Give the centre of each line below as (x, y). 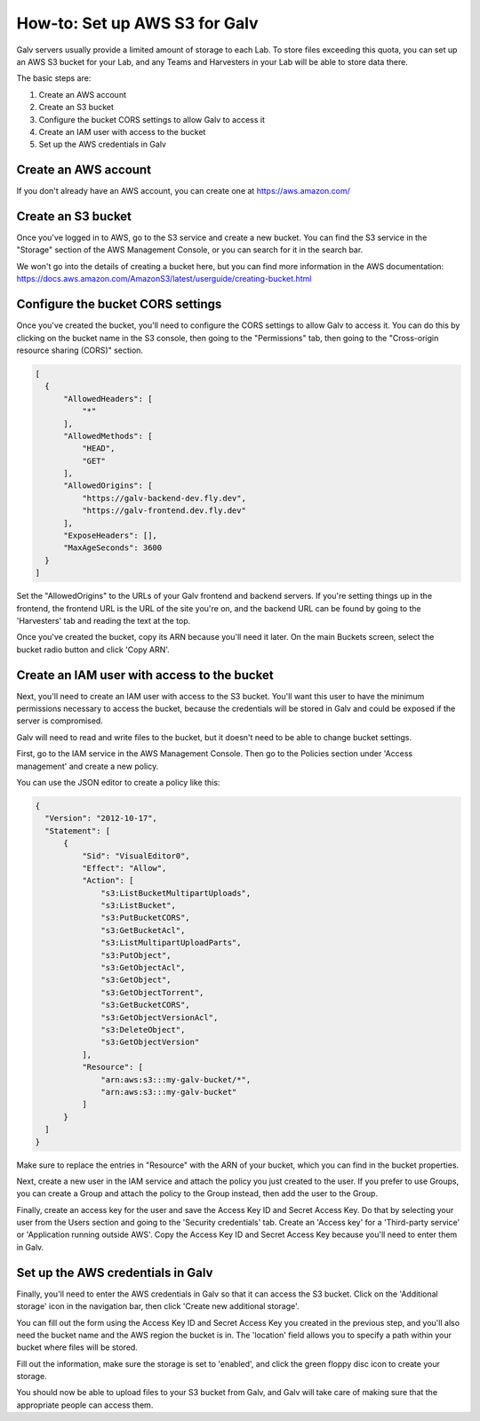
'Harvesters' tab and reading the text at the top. (104, 620)
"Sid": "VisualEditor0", (136, 856)
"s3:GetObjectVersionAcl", (160, 1017)
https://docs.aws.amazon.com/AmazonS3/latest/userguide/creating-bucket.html (164, 279)
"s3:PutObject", (136, 955)
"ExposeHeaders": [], (110, 536)
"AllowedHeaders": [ (108, 399)
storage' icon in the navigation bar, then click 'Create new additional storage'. (158, 1306)
